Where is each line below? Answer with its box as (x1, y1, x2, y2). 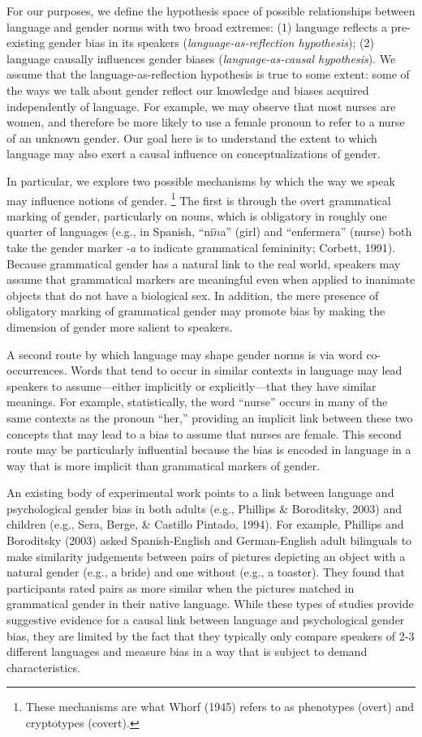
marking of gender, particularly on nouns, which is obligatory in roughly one (6, 207, 387, 224)
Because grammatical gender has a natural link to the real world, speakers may (6, 255, 401, 272)
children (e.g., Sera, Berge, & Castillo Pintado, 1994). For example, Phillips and (6, 516, 404, 533)
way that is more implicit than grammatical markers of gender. (6, 456, 321, 473)
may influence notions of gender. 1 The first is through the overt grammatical (6, 189, 391, 208)
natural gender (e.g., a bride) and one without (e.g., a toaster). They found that (6, 563, 406, 581)
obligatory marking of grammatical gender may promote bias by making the (6, 302, 385, 319)
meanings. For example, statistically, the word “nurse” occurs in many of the (6, 393, 388, 410)
